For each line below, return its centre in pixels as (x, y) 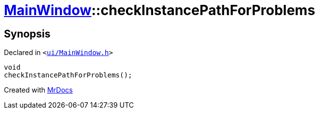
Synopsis (27, 34)
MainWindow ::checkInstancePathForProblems (160, 10)
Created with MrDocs (39, 90)
